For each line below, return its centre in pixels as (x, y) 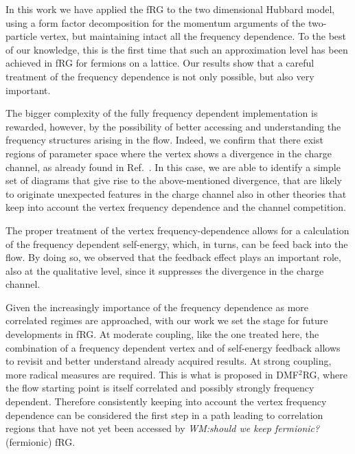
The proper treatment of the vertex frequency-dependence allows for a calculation (177, 230)
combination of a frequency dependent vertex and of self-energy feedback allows (173, 347)
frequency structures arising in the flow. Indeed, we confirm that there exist (164, 140)
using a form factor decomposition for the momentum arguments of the (156, 22)
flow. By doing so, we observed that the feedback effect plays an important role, (173, 257)
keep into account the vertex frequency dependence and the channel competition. (176, 207)
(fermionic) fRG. (41, 441)
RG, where (325, 374)
